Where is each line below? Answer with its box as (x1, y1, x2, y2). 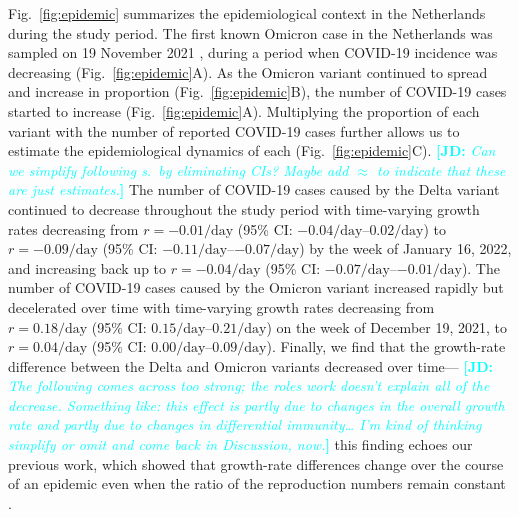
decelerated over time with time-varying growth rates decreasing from (8, 296, 435, 317)
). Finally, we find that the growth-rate (266, 336, 506, 357)
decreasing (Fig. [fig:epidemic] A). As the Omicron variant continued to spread (8, 61, 488, 82)
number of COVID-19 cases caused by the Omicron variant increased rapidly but (8, 277, 504, 298)
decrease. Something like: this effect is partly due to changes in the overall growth (8, 394, 505, 415)
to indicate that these (377, 159, 506, 180)
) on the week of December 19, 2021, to (266, 316, 507, 337)
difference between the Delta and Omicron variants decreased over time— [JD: (8, 355, 494, 376)
